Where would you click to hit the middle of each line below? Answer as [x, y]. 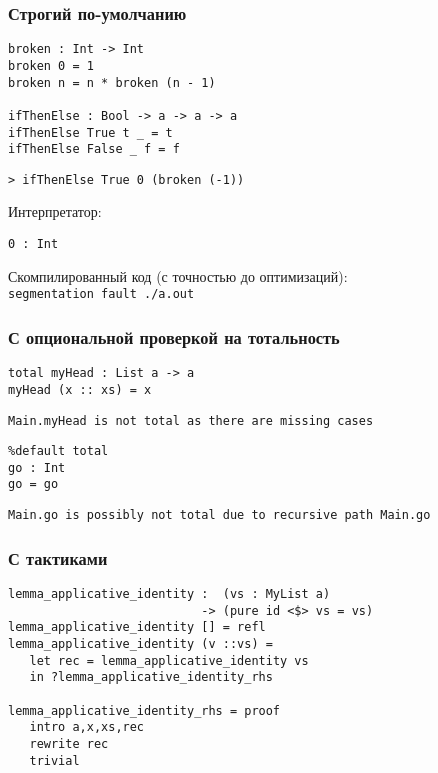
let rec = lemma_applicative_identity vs [169, 660]
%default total [58, 451]
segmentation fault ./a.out [101, 294]
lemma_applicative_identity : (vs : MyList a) [169, 594]
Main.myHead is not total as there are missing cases [191, 420]
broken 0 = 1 [51, 65]
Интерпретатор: [55, 211]
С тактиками [58, 557]
